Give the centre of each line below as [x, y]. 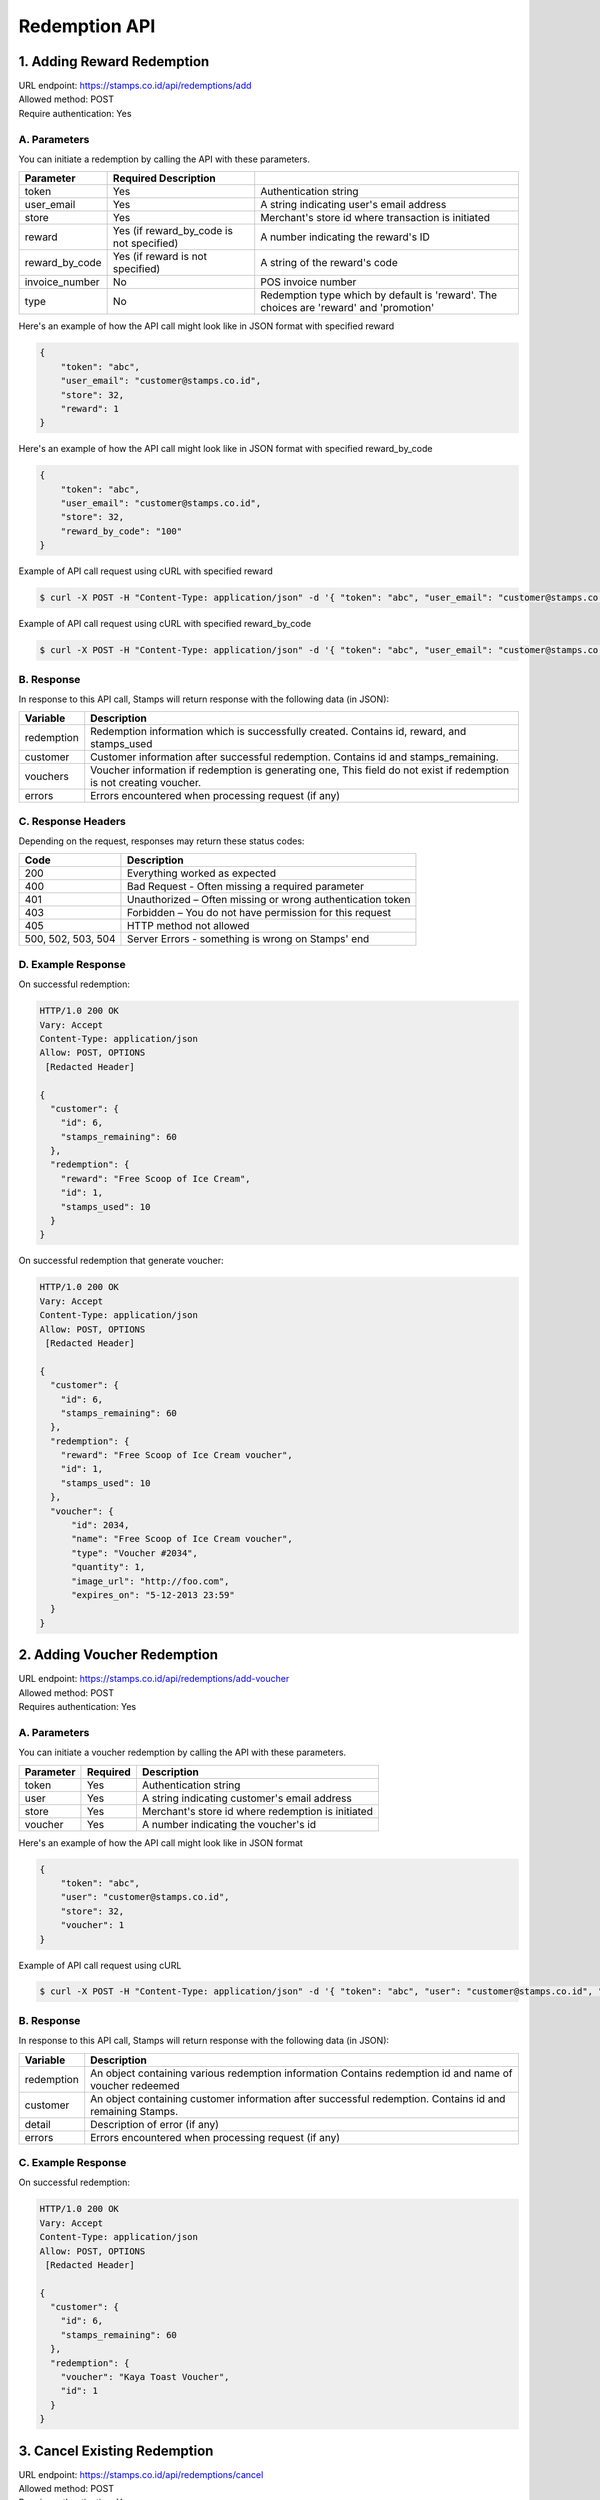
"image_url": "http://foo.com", [150, 1581]
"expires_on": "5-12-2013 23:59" [153, 1594]
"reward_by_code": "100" [121, 531]
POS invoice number [308, 282]
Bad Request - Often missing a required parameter [245, 887]
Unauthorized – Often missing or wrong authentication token [268, 900]
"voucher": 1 [92, 1925]
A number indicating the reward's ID [345, 237]
